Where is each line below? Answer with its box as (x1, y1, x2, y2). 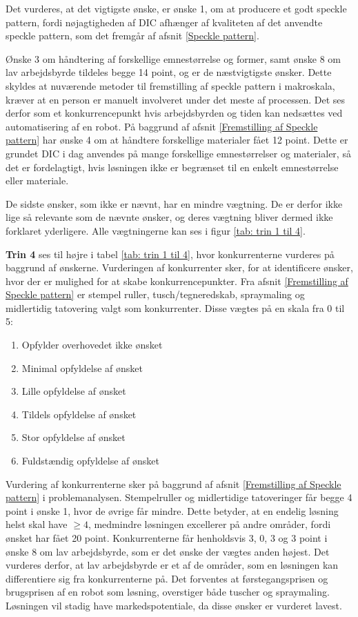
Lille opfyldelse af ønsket (21, 384, 126, 398)
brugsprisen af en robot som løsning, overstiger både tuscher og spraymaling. (6, 585, 330, 599)
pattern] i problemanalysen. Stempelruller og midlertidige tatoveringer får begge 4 (6, 490, 352, 505)
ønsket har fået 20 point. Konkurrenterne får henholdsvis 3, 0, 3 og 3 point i (6, 531, 328, 545)
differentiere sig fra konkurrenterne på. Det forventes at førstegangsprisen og (6, 571, 328, 585)
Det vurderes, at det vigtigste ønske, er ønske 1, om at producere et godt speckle (6, 1, 347, 15)
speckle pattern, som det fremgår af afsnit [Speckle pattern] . (6, 28, 259, 43)
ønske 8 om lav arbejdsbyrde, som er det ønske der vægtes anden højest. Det (6, 544, 330, 558)
